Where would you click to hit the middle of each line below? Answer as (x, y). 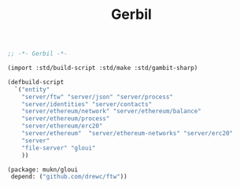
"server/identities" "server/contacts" (87, 104)
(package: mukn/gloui (43, 170)
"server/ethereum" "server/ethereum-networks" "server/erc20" (127, 134)
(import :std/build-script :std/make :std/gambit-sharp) (103, 68)
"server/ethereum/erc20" (62, 126)
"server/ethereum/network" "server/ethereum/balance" (111, 112)
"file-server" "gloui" (59, 148)
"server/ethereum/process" (66, 119)
